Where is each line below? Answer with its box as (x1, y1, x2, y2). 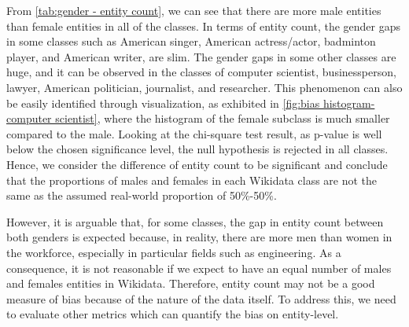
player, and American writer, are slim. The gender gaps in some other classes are (6, 48, 396, 64)
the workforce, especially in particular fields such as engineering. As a (6, 244, 341, 260)
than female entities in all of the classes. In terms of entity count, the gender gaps (6, 17, 400, 34)
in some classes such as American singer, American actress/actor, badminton (6, 33, 376, 50)
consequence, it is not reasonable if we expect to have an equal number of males (6, 259, 392, 276)
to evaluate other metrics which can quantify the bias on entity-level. (6, 306, 339, 322)
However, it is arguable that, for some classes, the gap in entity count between (6, 213, 384, 230)
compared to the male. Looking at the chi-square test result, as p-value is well (6, 125, 382, 141)
